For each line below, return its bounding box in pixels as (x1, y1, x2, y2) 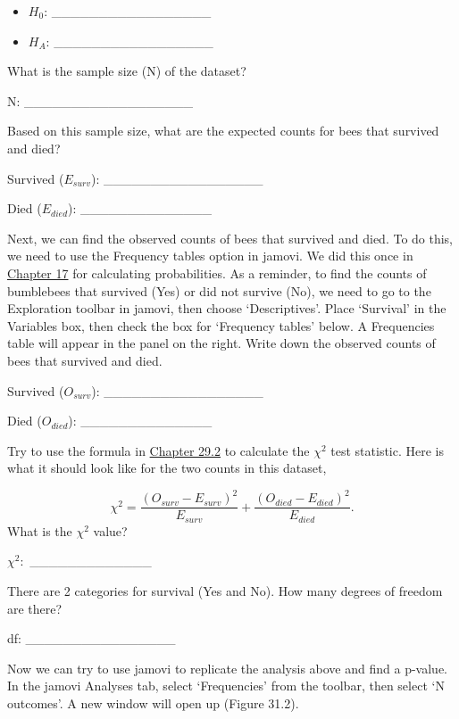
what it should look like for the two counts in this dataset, (7, 459, 327, 477)
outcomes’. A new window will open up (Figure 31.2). (7, 694, 299, 713)
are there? (7, 599, 63, 617)
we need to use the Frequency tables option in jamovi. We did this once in (7, 246, 413, 265)
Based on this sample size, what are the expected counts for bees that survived (7, 121, 439, 140)
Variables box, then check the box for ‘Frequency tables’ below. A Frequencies (7, 316, 435, 335)
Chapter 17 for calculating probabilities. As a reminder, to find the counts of (7, 263, 427, 282)
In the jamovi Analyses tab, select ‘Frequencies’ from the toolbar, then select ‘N (7, 676, 445, 695)
